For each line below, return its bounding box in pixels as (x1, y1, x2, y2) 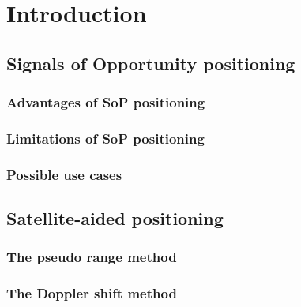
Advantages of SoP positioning (6, 92, 205, 112)
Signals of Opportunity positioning (6, 51, 295, 75)
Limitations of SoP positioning (6, 128, 205, 148)
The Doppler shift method (6, 283, 177, 303)
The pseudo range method (6, 247, 177, 267)
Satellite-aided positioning (6, 206, 224, 230)
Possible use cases (6, 164, 122, 184)
